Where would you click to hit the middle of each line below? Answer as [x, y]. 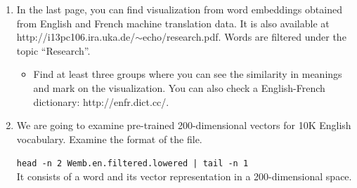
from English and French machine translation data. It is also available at [173, 23]
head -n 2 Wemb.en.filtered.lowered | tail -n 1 [132, 164]
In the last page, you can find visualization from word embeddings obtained [179, 9]
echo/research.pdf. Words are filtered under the [245, 37]
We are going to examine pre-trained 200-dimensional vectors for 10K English [184, 125]
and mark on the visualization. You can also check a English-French [179, 87]
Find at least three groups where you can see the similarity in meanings [188, 74]
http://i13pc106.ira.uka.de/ [76, 37]
